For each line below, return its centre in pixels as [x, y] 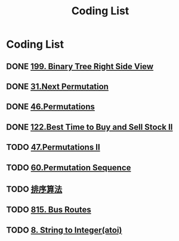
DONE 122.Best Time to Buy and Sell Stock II [89, 127]
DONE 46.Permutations [51, 107]
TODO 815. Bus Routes [49, 210]
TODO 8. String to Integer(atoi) [64, 230]
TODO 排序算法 [34, 189]
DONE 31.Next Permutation [58, 87]
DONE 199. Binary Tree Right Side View [80, 66]
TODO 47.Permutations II [53, 147]
